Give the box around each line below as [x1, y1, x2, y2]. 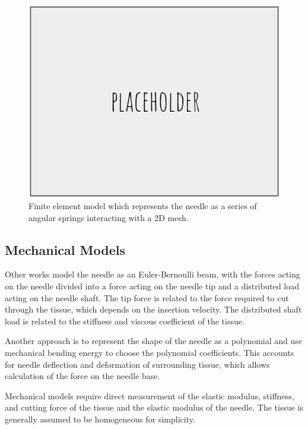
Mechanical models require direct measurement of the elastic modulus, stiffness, [5, 389, 294, 402]
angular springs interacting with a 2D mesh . [28, 211, 189, 223]
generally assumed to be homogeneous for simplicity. [5, 412, 195, 425]
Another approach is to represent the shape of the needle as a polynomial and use [5, 335, 303, 347]
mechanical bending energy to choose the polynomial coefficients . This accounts [5, 346, 294, 358]
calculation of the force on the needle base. [5, 370, 160, 382]
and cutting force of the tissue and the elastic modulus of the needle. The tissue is [5, 401, 303, 414]
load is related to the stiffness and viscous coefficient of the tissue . [5, 314, 245, 327]
